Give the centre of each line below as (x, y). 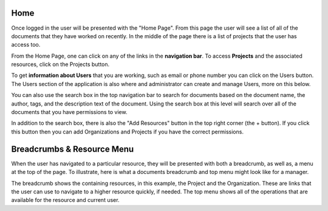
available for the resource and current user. (65, 200)
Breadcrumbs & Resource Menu (73, 149)
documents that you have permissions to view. (69, 112)
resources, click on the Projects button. (60, 64)
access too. (26, 45)
